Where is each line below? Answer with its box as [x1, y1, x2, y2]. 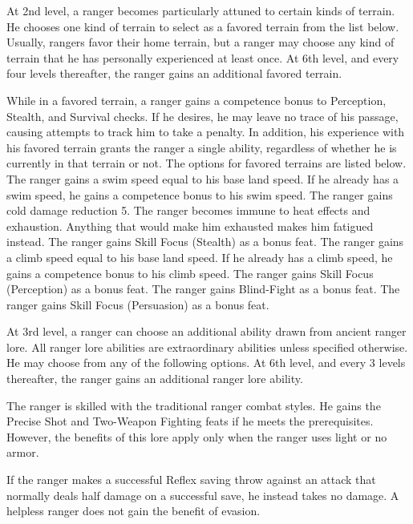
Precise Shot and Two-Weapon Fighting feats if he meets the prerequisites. [6, 413, 374, 429]
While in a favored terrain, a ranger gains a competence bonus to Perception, [6, 91, 387, 108]
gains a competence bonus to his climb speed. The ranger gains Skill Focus [6, 264, 374, 281]
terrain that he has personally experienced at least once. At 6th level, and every [6, 49, 399, 66]
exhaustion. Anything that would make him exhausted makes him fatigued [6, 217, 374, 234]
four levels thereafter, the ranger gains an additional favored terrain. [6, 65, 342, 82]
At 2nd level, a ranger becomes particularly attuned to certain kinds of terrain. [6, 2, 395, 18]
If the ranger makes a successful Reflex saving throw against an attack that [6, 471, 376, 488]
